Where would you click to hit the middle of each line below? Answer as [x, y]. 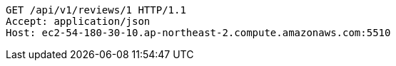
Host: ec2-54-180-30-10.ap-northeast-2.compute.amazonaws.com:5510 [198, 33]
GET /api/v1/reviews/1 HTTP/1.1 [96, 10]
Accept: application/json [78, 21]
